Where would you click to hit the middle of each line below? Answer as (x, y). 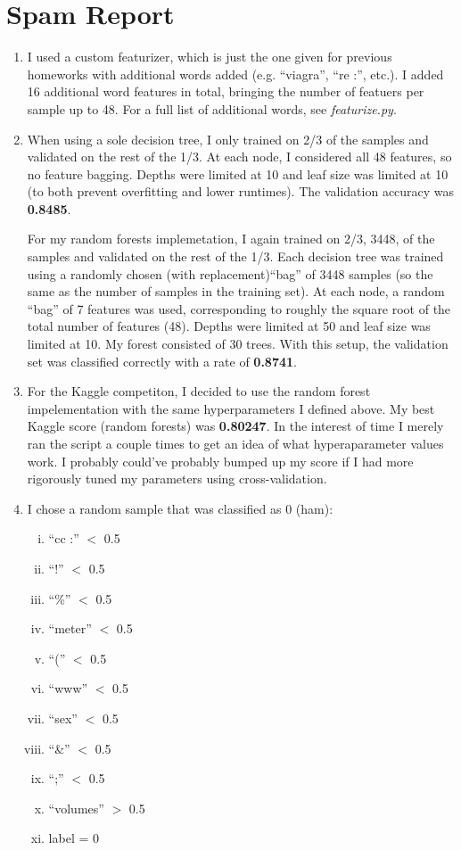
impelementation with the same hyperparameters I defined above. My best (231, 408)
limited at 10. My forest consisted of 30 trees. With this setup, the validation (238, 344)
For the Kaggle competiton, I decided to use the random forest (199, 391)
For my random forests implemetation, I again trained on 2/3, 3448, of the (231, 239)
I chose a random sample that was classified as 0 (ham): (180, 508)
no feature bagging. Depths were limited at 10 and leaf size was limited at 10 (238, 173)
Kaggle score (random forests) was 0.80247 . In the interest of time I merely (235, 426)
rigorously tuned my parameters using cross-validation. (177, 479)
